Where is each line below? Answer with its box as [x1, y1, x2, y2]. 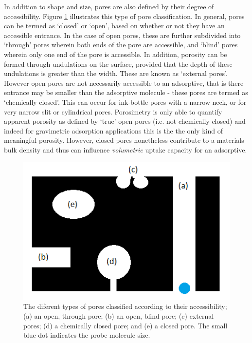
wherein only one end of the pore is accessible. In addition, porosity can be [4, 49, 227, 59]
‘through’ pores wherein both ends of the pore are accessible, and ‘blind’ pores [4, 39, 238, 50]
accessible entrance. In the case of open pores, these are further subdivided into [4, 30, 241, 40]
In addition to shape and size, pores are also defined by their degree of [4, 1, 214, 11]
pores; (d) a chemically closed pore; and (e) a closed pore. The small [23, 320, 228, 330]
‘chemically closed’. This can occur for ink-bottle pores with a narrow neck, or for [4, 96, 247, 107]
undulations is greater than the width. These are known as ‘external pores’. [4, 68, 228, 78]
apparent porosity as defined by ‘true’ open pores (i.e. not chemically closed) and [4, 116, 246, 126]
